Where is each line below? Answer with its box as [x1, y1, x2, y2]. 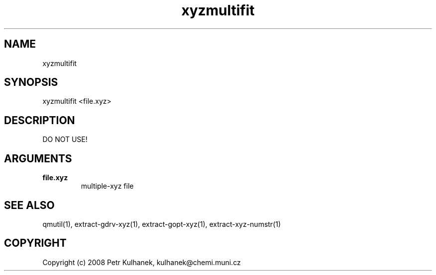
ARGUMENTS [4, 152, 72, 165]
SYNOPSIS [4, 76, 58, 89]
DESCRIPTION [4, 114, 75, 127]
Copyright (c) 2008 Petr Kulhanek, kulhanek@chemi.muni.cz [42, 258, 241, 267]
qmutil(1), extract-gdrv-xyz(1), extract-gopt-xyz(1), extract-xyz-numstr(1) [42, 219, 281, 228]
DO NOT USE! [42, 135, 88, 144]
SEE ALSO [4, 199, 55, 211]
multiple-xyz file [81, 182, 134, 191]
